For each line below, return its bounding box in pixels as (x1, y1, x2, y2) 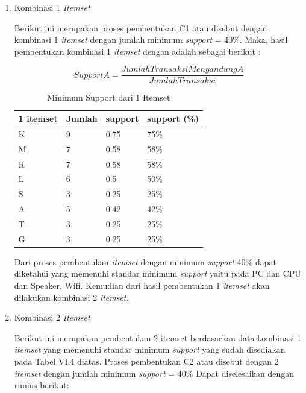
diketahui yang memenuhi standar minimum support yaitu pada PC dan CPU (14, 267, 301, 280)
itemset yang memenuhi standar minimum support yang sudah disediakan (14, 343, 286, 356)
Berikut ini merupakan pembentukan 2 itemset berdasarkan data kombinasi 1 (14, 331, 302, 344)
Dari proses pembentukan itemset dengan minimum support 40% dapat (14, 255, 276, 268)
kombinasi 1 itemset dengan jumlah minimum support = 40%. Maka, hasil (14, 33, 288, 46)
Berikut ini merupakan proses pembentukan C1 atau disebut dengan (14, 21, 267, 34)
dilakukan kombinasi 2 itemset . (14, 291, 129, 303)
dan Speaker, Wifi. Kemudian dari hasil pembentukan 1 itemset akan (14, 279, 270, 292)
